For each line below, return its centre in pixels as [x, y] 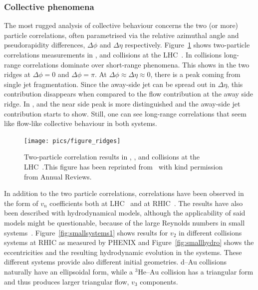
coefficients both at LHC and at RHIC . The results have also [146, 203]
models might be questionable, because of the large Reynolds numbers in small [125, 222]
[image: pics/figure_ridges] [72, 141]
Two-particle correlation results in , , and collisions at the [112, 157]
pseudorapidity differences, [45, 45]
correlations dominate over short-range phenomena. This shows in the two [136, 64]
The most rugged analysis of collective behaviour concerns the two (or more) [121, 25]
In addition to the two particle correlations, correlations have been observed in [124, 193]
